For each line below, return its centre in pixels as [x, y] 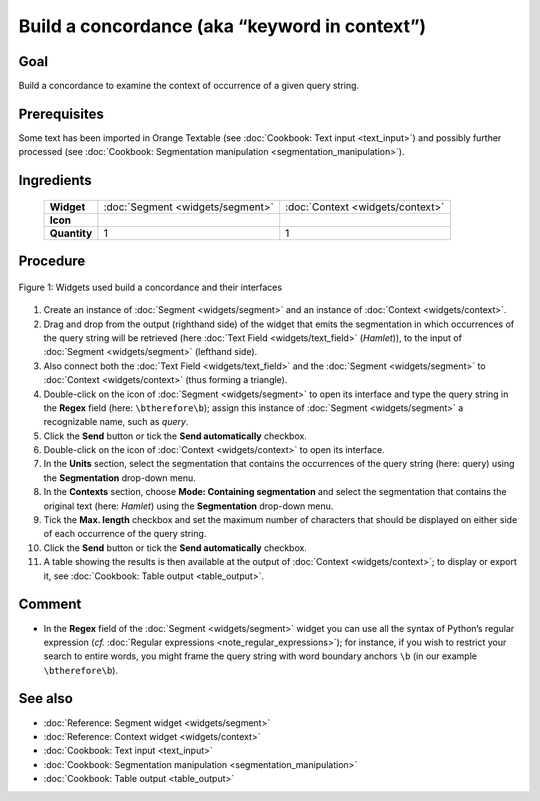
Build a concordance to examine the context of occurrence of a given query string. [189, 86]
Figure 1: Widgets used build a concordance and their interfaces [150, 287]
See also [46, 698]
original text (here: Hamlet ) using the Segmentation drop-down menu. [188, 506]
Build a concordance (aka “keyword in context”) [222, 26]
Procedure [52, 261]
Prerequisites [61, 113]
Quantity [71, 233]
